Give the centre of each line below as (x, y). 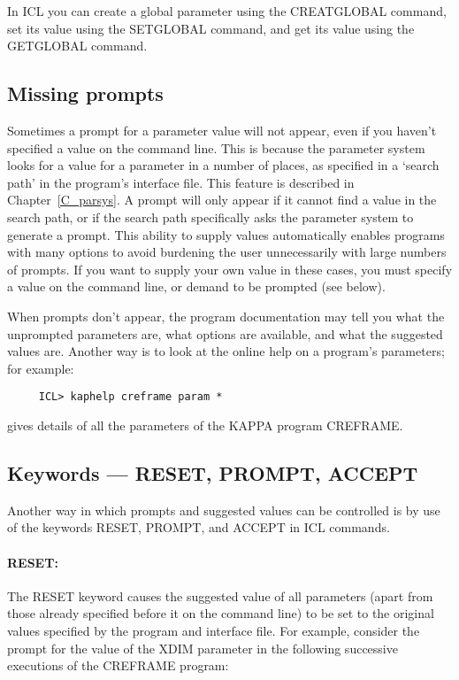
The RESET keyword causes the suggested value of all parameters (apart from (220, 595)
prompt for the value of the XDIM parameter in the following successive (203, 648)
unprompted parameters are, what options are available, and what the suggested (225, 333)
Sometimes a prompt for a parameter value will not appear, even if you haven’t (222, 130)
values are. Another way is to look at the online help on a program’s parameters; (226, 351)
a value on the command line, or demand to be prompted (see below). (196, 286)
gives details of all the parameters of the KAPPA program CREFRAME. (205, 425)
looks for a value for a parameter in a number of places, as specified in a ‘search (223, 165)
